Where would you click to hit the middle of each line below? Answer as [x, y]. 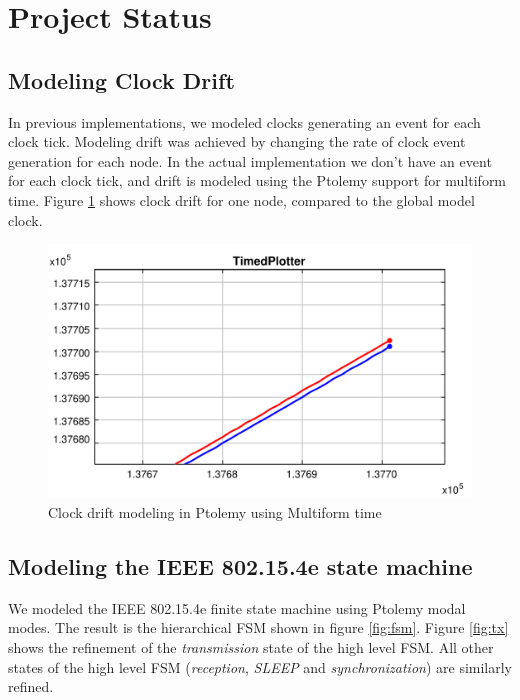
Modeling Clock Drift [121, 79]
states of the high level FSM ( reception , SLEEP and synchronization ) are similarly [260, 666]
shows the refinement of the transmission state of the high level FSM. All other [251, 646]
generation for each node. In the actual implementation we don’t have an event [250, 160]
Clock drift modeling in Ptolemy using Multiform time [215, 511]
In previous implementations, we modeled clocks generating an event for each [244, 121]
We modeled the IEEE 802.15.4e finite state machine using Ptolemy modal [237, 607]
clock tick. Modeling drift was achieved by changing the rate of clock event [237, 141]
